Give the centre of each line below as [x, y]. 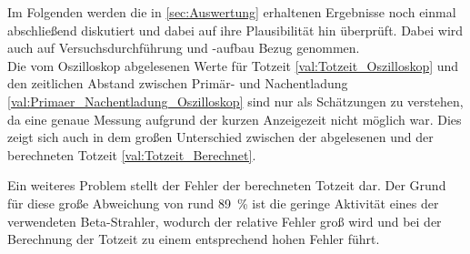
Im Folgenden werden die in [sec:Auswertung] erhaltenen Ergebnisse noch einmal [232, 12]
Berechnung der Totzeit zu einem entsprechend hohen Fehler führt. [194, 239]
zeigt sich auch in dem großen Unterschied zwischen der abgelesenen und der [220, 137]
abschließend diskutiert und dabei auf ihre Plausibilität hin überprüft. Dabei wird [235, 30]
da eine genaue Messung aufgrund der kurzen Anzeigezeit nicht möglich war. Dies [235, 119]
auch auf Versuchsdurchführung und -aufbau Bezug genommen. [184, 48]
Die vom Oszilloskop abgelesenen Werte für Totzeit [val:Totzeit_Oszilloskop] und [233, 65]
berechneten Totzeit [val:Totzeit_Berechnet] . [132, 154]
